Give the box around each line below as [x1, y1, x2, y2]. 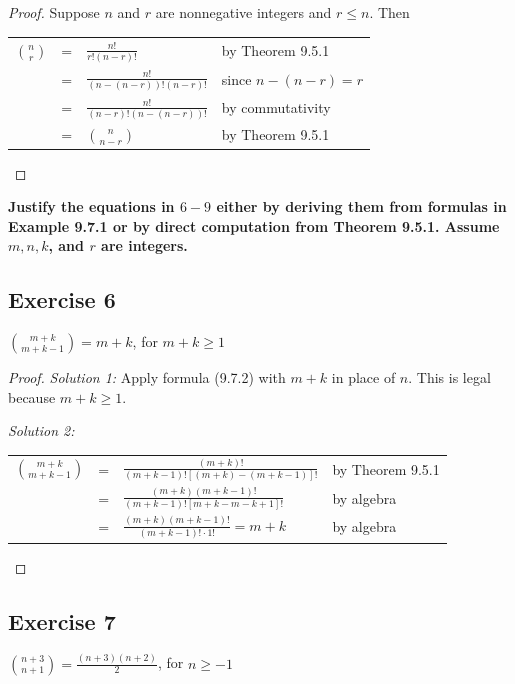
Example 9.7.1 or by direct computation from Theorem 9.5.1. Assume [8, 215, 500, 236]
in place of [331, 367, 396, 388]
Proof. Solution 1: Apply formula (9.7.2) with [8, 367, 286, 388]
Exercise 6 [8, 284, 116, 315]
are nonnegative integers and [155, 2, 332, 22]
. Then [369, 2, 410, 22]
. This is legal [408, 367, 491, 388]
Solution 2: [8, 420, 75, 441]
